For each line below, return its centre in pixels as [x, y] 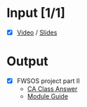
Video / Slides [37, 32]
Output [27, 62]
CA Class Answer [52, 89]
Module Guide [47, 96]
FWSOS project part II [48, 81]
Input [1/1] [36, 13]
